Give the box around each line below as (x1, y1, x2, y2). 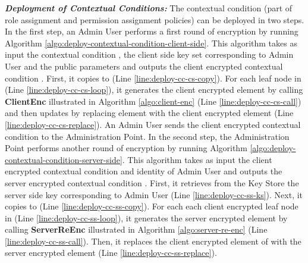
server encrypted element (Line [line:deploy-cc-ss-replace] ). (5, 246, 217, 259)
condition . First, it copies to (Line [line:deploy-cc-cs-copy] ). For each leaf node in (5, 71, 301, 84)
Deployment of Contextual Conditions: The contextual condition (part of (5, 2, 293, 14)
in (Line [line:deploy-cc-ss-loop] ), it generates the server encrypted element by (5, 211, 288, 224)
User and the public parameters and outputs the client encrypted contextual (5, 60, 283, 72)
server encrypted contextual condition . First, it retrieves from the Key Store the (5, 176, 299, 189)
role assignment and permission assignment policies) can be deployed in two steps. (5, 13, 304, 26)
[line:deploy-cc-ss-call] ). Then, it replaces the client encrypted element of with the (5, 234, 301, 247)
